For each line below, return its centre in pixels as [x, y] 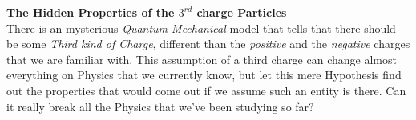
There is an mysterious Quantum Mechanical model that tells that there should [201, 28]
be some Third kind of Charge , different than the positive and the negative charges [208, 44]
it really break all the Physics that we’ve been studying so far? [160, 106]
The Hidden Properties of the [91, 12]
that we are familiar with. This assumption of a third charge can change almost [202, 59]
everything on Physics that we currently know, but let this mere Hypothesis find [204, 75]
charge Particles [242, 12]
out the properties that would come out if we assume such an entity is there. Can [206, 90]
